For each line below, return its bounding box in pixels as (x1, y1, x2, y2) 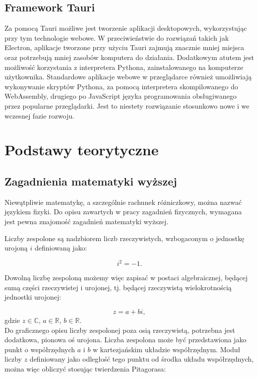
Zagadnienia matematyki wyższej (4, 173, 177, 188)
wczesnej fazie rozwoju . (4, 110, 74, 121)
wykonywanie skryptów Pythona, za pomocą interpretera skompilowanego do (4, 81, 238, 91)
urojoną (4, 243, 28, 253)
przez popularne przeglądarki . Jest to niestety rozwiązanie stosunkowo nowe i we (4, 100, 250, 111)
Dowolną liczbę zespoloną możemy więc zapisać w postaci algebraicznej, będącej (4, 272, 248, 283)
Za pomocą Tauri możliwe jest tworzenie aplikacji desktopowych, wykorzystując (4, 23, 247, 33)
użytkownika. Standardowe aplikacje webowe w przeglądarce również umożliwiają (4, 71, 252, 82)
